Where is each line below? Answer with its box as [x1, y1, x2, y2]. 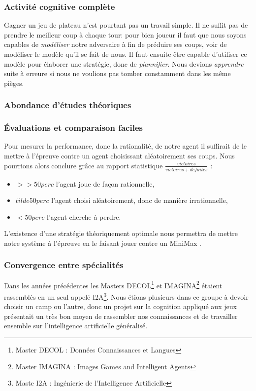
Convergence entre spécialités [4, 259, 124, 271]
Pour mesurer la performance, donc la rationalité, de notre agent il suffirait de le [4, 141, 247, 151]
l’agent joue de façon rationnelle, [56, 178, 155, 189]
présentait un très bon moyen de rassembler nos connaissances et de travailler [4, 311, 238, 321]
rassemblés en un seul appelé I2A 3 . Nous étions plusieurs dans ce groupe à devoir [4, 290, 249, 302]
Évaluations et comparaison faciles [4, 121, 143, 134]
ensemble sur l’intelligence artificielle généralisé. [4, 320, 148, 331]
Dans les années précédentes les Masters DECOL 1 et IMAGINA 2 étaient [4, 278, 223, 290]
